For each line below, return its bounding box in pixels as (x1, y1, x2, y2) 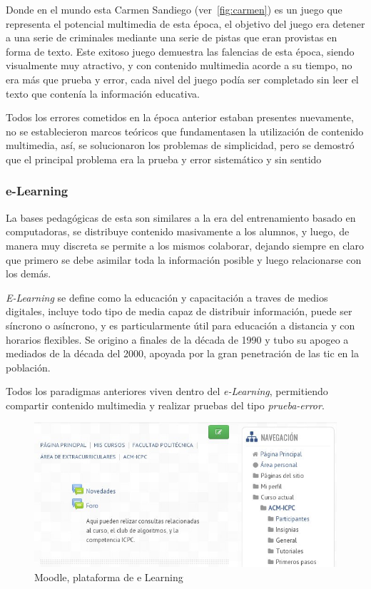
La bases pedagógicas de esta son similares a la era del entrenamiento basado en (6, 210, 356, 225)
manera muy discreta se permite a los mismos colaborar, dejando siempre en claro (6, 237, 364, 252)
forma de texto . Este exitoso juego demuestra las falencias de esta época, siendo (6, 43, 355, 58)
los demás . (6, 266, 51, 281)
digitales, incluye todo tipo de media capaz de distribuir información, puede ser (6, 304, 352, 319)
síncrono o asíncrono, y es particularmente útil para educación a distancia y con (6, 317, 355, 332)
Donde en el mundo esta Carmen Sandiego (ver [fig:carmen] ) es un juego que (6, 2, 342, 16)
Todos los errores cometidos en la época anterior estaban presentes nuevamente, (6, 110, 354, 125)
